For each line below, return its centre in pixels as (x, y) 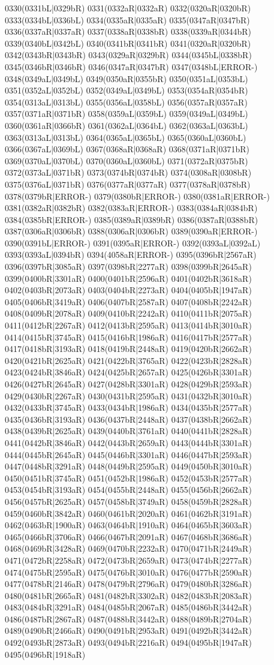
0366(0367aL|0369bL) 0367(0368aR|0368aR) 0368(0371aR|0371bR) (127, 149)
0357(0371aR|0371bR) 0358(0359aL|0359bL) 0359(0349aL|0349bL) (127, 114)
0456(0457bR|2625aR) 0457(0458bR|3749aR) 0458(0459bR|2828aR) (128, 501)
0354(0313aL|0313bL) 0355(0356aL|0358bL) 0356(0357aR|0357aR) (126, 102)
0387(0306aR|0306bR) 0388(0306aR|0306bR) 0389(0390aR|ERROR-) (131, 231)
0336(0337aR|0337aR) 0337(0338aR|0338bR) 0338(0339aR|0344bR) (128, 31)
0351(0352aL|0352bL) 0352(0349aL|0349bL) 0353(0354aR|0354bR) (127, 90)
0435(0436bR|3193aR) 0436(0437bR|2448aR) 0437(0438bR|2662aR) (128, 419)
